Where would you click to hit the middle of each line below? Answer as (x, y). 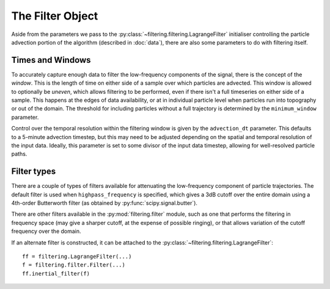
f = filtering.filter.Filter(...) (74, 265)
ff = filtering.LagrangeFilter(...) (77, 256)
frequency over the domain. (46, 231)
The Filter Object (55, 16)
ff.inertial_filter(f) (56, 273)
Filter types (34, 172)
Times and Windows (51, 60)
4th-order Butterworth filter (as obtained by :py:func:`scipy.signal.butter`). (105, 203)
